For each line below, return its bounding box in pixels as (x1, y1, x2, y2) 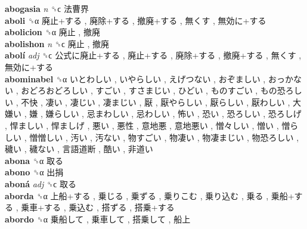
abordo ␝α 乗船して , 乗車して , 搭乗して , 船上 (5, 212, 191, 225)
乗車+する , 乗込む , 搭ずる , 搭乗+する (21, 201, 175, 213)
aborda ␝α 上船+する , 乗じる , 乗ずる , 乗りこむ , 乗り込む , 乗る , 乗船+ (5, 189, 294, 202)
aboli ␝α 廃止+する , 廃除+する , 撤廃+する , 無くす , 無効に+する (5, 14, 266, 26)
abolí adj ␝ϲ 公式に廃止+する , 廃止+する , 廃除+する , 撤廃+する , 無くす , (5, 49, 302, 61)
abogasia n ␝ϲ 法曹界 (5, 2, 89, 14)
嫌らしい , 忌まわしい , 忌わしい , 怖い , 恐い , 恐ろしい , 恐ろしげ (45, 107, 302, 120)
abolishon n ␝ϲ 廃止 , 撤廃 (5, 37, 110, 49)
